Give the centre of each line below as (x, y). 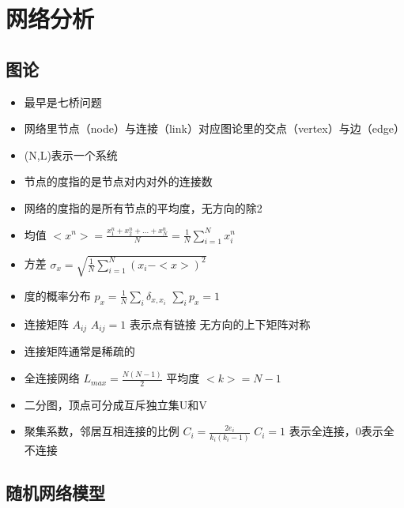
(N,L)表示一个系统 (71, 154)
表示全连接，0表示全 (342, 431)
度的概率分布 (57, 295)
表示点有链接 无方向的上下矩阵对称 (220, 324)
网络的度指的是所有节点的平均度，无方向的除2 (143, 207)
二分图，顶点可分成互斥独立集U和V (115, 404)
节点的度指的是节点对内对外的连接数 (118, 181)
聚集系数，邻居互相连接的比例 (102, 431)
